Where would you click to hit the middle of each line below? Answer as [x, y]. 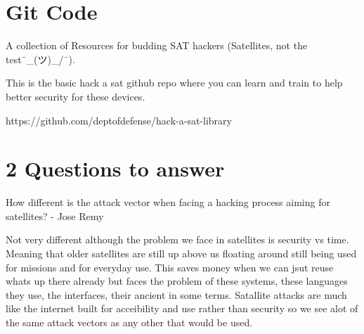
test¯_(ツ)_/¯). [40, 59]
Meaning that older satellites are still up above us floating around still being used [181, 253]
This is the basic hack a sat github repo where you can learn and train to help [174, 83]
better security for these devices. [76, 96]
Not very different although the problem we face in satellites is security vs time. [177, 239]
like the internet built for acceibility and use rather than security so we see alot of [182, 308]
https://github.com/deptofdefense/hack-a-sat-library [119, 120]
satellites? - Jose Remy [55, 216]
